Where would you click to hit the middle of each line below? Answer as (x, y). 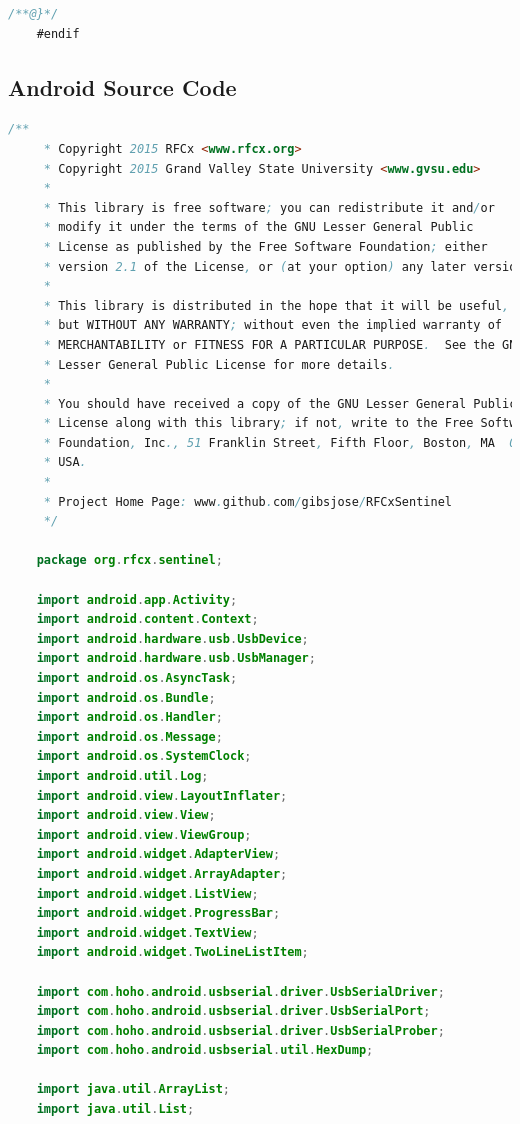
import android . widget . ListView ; (147, 893)
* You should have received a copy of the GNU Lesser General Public (280, 403)
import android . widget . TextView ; (147, 932)
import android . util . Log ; (122, 775)
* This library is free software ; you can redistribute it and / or (269, 207)
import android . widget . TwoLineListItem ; (172, 952)
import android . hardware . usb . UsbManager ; (176, 658)
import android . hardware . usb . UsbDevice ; (172, 638)
